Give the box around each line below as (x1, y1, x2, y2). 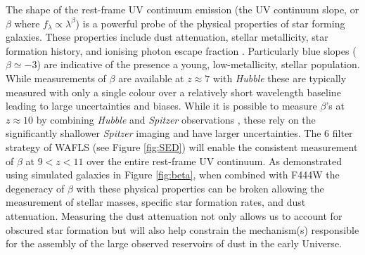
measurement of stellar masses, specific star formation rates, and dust (6, 195, 306, 209)
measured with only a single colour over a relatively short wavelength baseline (6, 84, 341, 99)
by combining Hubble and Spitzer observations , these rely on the (36, 112, 316, 126)
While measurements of (6, 70, 106, 85)
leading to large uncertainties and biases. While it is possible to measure (6, 98, 317, 113)
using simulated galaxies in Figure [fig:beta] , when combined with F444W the (6, 167, 340, 182)
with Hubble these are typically (212, 70, 347, 85)
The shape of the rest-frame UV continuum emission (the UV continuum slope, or (6, 2, 359, 16)
